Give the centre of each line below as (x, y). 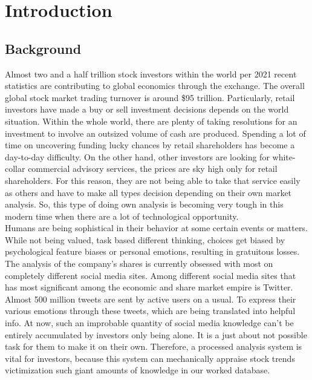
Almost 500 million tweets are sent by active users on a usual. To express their (151, 299)
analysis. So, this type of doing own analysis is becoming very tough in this (144, 204)
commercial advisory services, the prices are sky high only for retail (153, 169)
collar (15, 169)
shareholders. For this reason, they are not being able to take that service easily (153, 180)
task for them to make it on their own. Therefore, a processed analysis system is (154, 346)
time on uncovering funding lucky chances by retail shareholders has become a (150, 145)
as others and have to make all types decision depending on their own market (148, 192)
